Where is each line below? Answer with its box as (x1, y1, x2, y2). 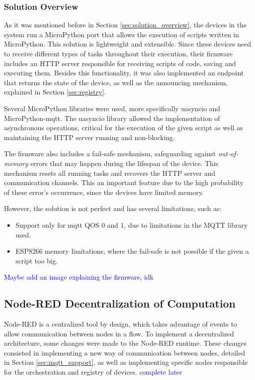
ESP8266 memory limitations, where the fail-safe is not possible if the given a (15, 246, 249, 256)
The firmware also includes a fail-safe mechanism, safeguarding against (4, 148, 216, 159)
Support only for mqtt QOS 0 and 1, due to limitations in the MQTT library (15, 219, 248, 230)
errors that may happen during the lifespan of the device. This (30, 158, 218, 168)
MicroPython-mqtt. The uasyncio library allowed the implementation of (4, 113, 220, 123)
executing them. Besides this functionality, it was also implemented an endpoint (4, 68, 244, 78)
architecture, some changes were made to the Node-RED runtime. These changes (4, 338, 247, 348)
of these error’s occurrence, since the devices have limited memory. (4, 187, 204, 197)
